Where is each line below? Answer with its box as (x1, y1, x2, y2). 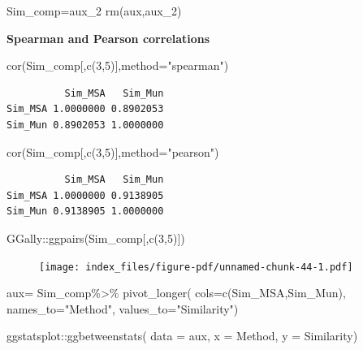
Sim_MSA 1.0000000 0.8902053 (6, 103, 164, 115)
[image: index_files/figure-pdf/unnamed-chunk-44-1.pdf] (39, 261, 353, 273)
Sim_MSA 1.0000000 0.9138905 (6, 189, 164, 201)
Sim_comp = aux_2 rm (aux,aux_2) (6, 2, 182, 19)
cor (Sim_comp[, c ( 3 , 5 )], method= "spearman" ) (6, 57, 229, 74)
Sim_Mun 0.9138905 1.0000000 (6, 205, 164, 218)
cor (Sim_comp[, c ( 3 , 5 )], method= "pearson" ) (6, 143, 219, 160)
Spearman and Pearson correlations (6, 29, 210, 46)
